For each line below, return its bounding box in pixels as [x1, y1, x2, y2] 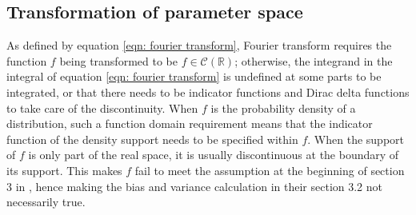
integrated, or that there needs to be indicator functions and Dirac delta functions [6, 83, 410, 100]
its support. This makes [6, 161, 122, 178]
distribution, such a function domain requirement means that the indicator [6, 115, 373, 132]
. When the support [307, 130, 405, 147]
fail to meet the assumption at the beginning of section [134, 161, 405, 178]
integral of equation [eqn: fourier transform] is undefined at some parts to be [6, 68, 382, 85]
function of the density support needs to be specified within [6, 130, 298, 147]
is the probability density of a [210, 99, 356, 116]
